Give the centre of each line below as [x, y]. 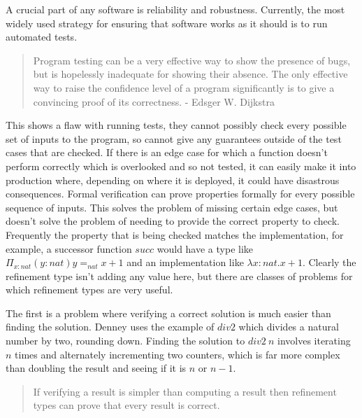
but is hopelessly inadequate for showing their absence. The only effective [190, 74]
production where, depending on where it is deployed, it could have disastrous [173, 180]
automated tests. [42, 37]
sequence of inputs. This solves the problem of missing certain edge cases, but [172, 207]
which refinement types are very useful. [89, 290]
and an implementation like [185, 262]
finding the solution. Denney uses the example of [110, 327]
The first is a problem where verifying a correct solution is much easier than [168, 313]
